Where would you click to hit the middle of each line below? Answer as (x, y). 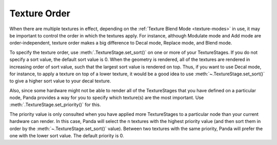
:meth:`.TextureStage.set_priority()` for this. (55, 105)
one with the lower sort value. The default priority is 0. (67, 136)
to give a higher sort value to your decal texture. (60, 81)
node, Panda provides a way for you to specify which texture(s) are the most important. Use (107, 98)
